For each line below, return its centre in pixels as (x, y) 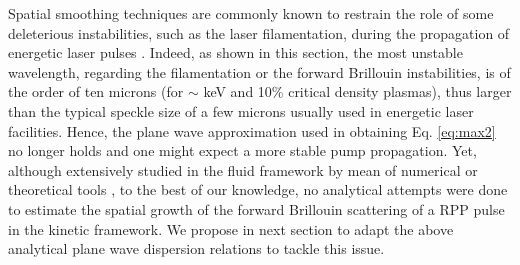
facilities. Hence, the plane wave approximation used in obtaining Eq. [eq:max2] (252, 130)
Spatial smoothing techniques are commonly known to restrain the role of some (251, 13)
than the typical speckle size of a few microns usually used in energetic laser (241, 110)
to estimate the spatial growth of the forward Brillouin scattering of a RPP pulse (256, 208)
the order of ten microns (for (96, 91)
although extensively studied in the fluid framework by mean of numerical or (243, 169)
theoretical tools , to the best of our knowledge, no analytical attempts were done (258, 189)
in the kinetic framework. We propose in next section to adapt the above (231, 228)
